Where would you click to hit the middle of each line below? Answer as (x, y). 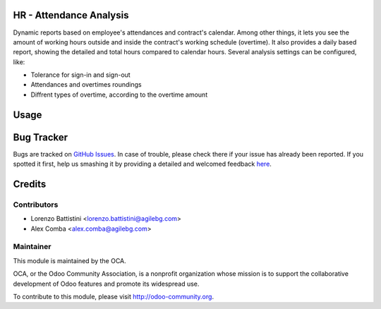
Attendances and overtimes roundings (86, 85)
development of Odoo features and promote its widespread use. (106, 284)
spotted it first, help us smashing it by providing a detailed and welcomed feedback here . (142, 164)
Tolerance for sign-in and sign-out (80, 75)
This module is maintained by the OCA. (69, 260)
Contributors (36, 205)
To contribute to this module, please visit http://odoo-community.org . (114, 297)
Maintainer (32, 247)
